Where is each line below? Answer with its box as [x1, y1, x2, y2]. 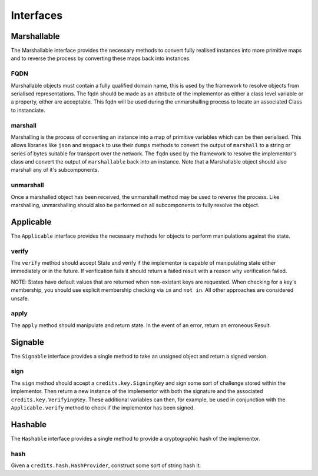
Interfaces [11, 9, 63, 22]
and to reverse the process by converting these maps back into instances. [11, 55, 191, 62]
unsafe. [11, 295, 29, 302]
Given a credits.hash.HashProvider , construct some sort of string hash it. [11, 462, 201, 469]
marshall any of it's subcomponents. [11, 167, 100, 174]
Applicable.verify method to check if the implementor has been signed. [11, 404, 196, 411]
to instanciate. [11, 106, 45, 114]
